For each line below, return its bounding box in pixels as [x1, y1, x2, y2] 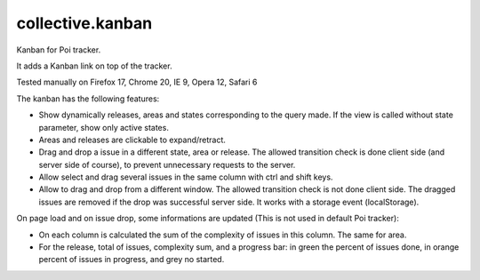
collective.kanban [16, 13, 153, 33]
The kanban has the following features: [16, 93, 160, 104]
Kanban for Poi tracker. [16, 44, 101, 55]
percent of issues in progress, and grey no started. [38, 254, 225, 265]
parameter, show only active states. [38, 122, 169, 132]
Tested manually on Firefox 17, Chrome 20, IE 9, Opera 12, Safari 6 [16, 76, 258, 88]
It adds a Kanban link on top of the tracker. [16, 60, 172, 71]
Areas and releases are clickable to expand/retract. [38, 134, 227, 145]
